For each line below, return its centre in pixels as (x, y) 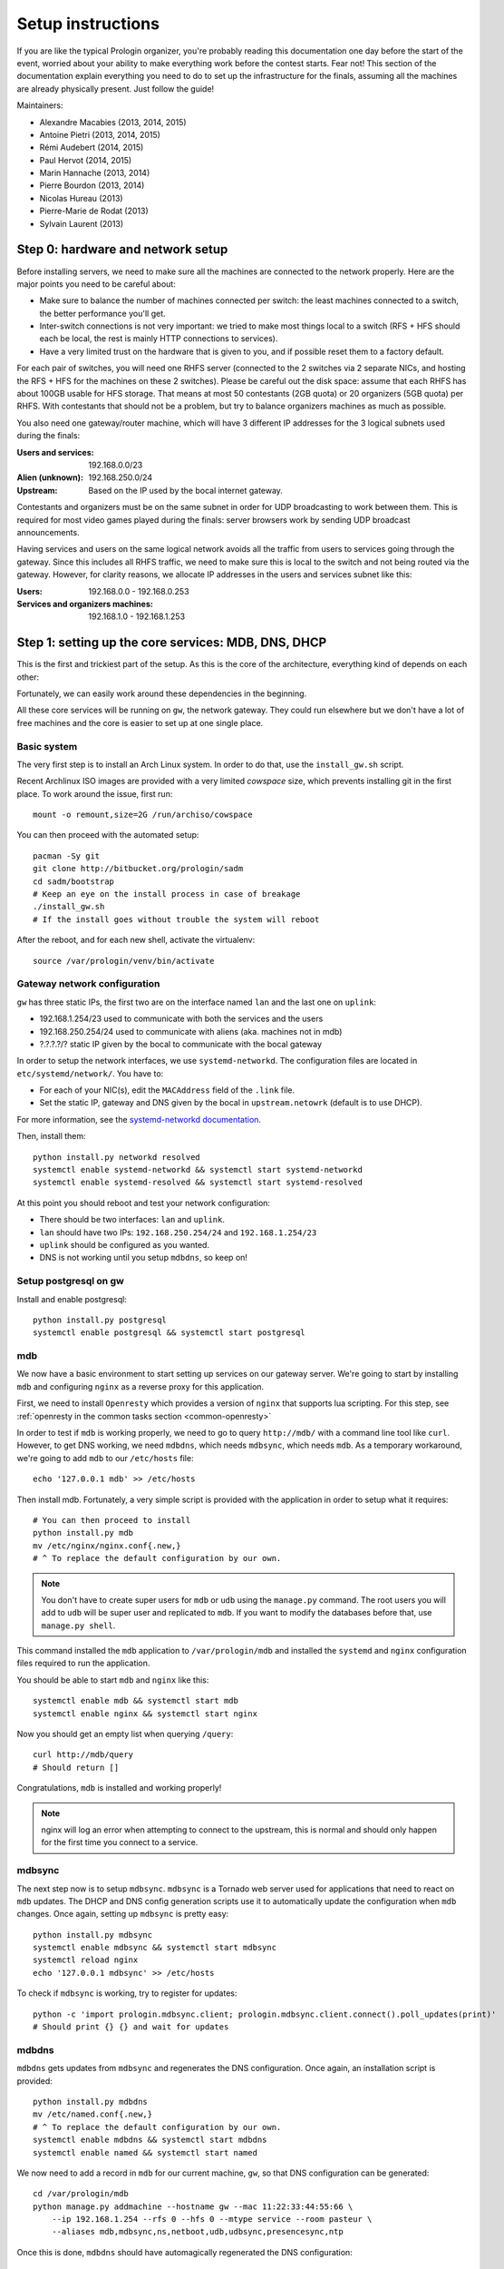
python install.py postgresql (100, 1320)
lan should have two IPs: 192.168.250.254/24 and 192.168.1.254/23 (178, 1232)
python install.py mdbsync (93, 1935)
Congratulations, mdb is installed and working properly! (119, 1788)
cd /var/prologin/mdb (81, 2194)
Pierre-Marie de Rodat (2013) (94, 211)
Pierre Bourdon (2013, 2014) (92, 185)
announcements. (48, 532)
